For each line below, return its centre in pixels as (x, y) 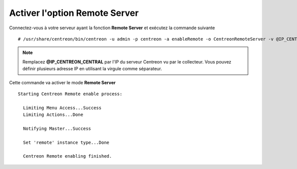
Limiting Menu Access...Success (62, 108)
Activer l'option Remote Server (74, 13)
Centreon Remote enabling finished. (68, 156)
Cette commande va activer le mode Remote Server (62, 82)
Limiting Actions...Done (53, 115)
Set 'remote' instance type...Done (66, 142)
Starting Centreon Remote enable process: (70, 94)
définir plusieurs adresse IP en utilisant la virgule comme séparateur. (92, 69)
